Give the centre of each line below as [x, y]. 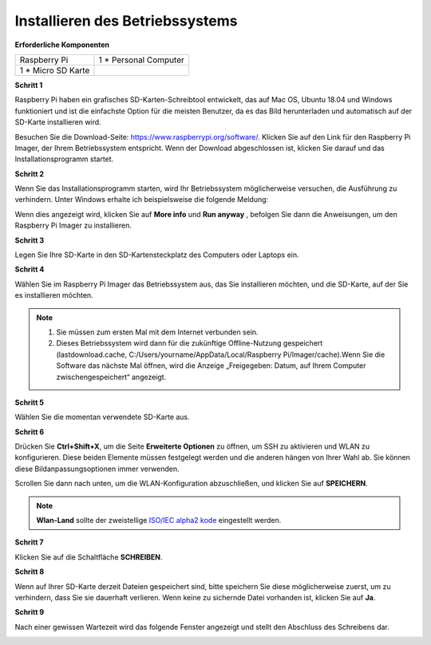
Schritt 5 [29, 402]
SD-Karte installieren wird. [58, 122]
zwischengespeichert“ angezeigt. [111, 377]
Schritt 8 [30, 572]
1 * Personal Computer [142, 60]
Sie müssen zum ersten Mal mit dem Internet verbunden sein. [157, 332]
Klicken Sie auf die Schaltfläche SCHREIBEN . [89, 557]
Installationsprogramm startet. [64, 159]
